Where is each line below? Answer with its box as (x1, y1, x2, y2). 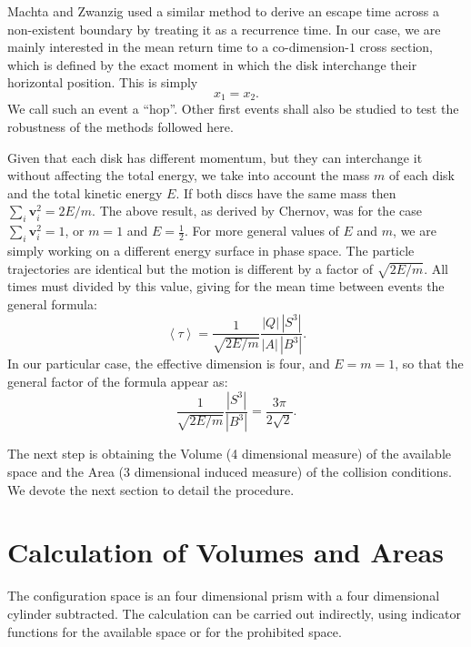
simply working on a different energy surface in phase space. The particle (7, 240, 415, 259)
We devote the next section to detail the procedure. (7, 480, 295, 499)
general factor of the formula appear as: (7, 372, 228, 390)
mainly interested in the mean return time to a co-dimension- (7, 37, 349, 56)
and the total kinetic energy (7, 183, 163, 202)
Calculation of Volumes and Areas (7, 533, 444, 571)
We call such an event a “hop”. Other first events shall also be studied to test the (7, 99, 459, 118)
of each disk (388, 166, 456, 185)
